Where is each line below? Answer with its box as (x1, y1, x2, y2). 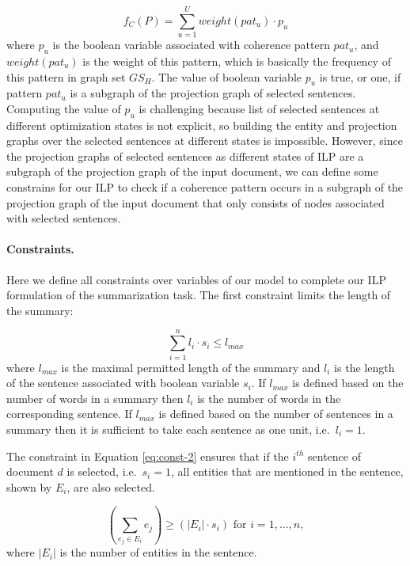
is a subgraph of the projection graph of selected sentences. (70, 85, 356, 101)
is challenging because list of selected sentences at (139, 100, 380, 116)
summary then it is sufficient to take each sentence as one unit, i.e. (6, 420, 330, 437)
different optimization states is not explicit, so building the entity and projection (6, 116, 397, 133)
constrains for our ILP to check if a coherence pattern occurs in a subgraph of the (6, 179, 404, 196)
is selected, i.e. (66, 463, 137, 480)
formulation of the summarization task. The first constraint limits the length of (6, 287, 391, 303)
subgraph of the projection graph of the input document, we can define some (6, 163, 378, 180)
